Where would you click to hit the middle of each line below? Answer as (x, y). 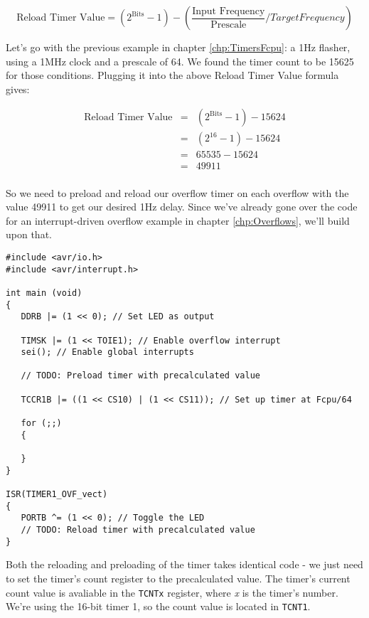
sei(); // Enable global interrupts (107, 352)
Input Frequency (229, 11)
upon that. (29, 234)
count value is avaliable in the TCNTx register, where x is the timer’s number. (172, 592)
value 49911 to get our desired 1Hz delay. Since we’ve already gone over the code (182, 207)
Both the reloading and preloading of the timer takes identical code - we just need (184, 564)
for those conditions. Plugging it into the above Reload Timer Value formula (172, 75)
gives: (18, 89)
